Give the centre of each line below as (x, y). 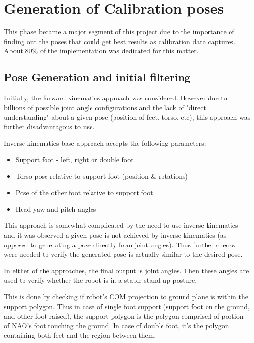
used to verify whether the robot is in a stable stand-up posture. (101, 280)
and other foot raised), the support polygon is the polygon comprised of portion (124, 316)
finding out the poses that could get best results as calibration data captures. (120, 41)
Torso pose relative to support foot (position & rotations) (102, 176)
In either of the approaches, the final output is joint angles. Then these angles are (127, 270)
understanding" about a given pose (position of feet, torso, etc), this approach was (127, 117)
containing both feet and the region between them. (80, 335)
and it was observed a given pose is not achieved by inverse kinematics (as (115, 235)
